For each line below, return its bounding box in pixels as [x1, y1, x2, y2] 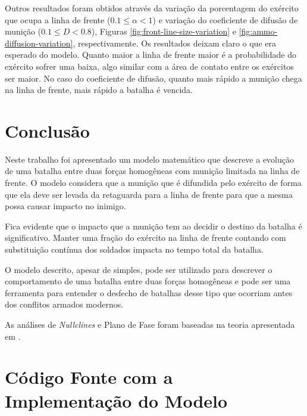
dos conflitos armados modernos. [5, 298, 124, 311]
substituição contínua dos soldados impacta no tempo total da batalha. [5, 243, 264, 256]
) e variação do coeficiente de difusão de [152, 13, 298, 26]
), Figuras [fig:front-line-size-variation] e [91, 25, 236, 38]
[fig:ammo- [239, 25, 278, 38]
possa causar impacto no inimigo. [5, 200, 126, 212]
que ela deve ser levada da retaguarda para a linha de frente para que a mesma [5, 188, 293, 200]
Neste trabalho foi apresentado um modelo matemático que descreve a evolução [5, 153, 295, 165]
